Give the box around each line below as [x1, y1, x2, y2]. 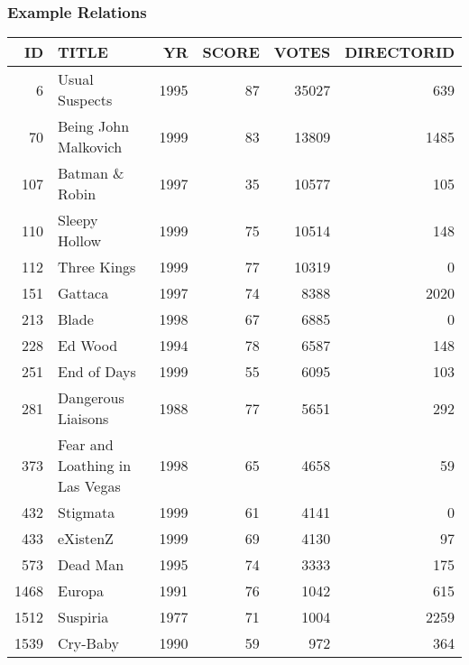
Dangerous [58, 387, 124, 409]
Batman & [58, 162, 124, 184]
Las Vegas [58, 476, 121, 497]
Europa [58, 580, 104, 602]
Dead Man [58, 554, 124, 576]
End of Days [58, 361, 136, 383]
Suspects [58, 89, 113, 111]
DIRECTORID [345, 42, 455, 63]
